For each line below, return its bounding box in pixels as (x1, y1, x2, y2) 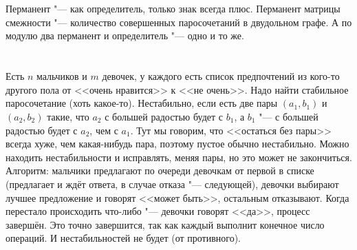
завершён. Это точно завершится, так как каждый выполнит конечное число (6, 217, 325, 231)
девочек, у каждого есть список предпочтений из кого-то (102, 69, 340, 83)
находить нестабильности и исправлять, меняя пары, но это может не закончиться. (6, 149, 352, 164)
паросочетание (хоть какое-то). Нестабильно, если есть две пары (6, 96, 278, 110)
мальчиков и (36, 69, 87, 83)
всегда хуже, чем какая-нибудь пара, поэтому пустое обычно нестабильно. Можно (6, 136, 349, 151)
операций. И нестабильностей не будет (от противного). (6, 231, 241, 245)
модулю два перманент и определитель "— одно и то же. (6, 28, 244, 43)
